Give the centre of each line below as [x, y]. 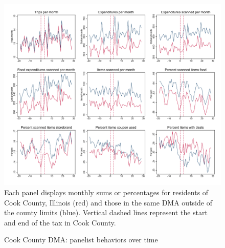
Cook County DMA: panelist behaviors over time [81, 240]
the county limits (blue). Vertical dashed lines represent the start [106, 212]
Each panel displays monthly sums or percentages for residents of [106, 192]
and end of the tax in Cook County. [60, 222]
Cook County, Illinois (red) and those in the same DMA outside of [108, 202]
